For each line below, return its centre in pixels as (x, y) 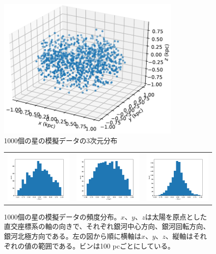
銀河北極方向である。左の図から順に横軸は (73, 236)
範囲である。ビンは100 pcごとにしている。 (106, 245)
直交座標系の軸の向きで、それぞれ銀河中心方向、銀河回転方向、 (107, 226)
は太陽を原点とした (176, 216)
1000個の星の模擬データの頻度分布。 (62, 216)
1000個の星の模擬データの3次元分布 (61, 140)
